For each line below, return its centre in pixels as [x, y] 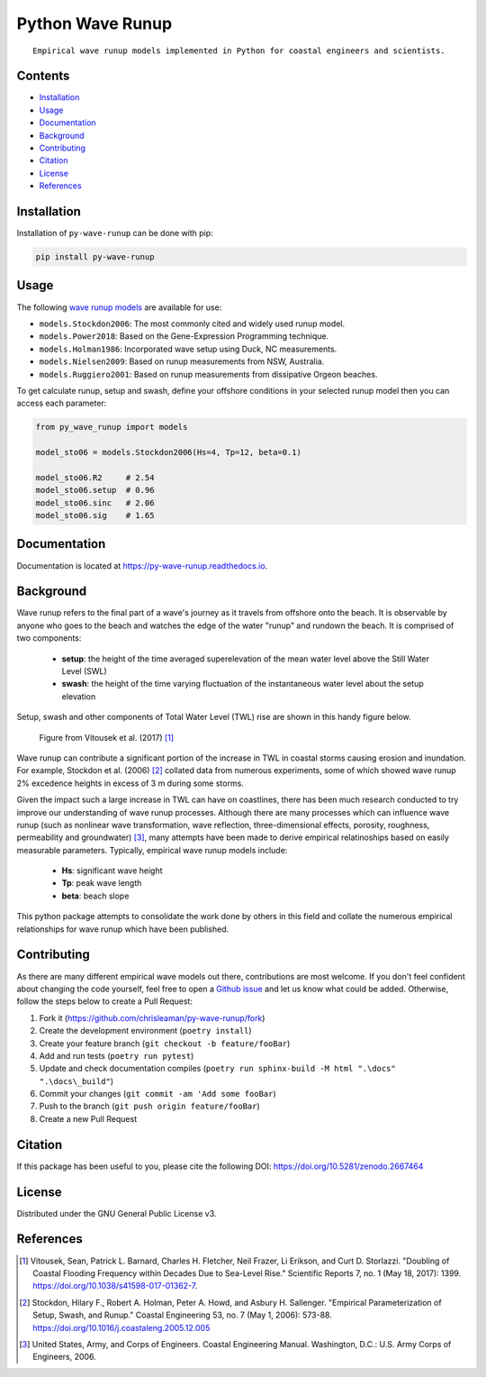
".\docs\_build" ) [76, 1081]
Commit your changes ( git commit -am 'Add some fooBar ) [157, 1094]
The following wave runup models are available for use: [119, 307]
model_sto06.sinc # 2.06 [95, 503]
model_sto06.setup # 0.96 [95, 490]
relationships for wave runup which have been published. [123, 929]
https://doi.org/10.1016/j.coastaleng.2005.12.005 [121, 1327]
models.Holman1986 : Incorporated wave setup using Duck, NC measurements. [188, 349]
